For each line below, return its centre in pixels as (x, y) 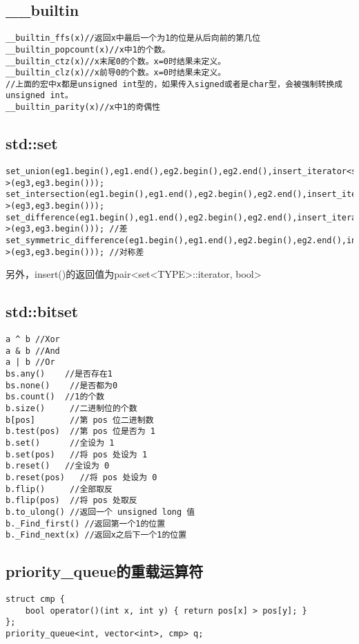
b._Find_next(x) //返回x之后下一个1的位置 (96, 535)
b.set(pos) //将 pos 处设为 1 (77, 454)
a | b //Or (30, 362)
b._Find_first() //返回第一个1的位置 (86, 523)
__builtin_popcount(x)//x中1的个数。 (88, 49)
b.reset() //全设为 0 (58, 466)
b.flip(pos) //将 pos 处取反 (71, 501)
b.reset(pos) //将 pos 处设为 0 (81, 477)
